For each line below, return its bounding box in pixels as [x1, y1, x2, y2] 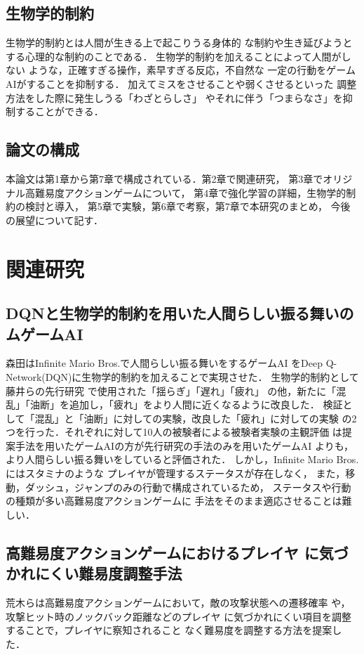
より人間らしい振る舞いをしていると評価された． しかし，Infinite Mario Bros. [6, 452, 359, 467]
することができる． [15, 104, 104, 119]
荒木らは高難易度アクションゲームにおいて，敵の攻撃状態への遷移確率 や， [6, 595, 351, 610]
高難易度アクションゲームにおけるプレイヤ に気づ [6, 541, 349, 563]
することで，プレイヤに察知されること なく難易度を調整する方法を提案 [6, 623, 332, 637]
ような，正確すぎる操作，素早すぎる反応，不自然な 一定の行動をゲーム [28, 63, 356, 77]
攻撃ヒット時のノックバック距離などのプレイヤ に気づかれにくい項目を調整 [6, 609, 351, 623]
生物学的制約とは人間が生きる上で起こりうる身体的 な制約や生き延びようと [6, 35, 353, 50]
